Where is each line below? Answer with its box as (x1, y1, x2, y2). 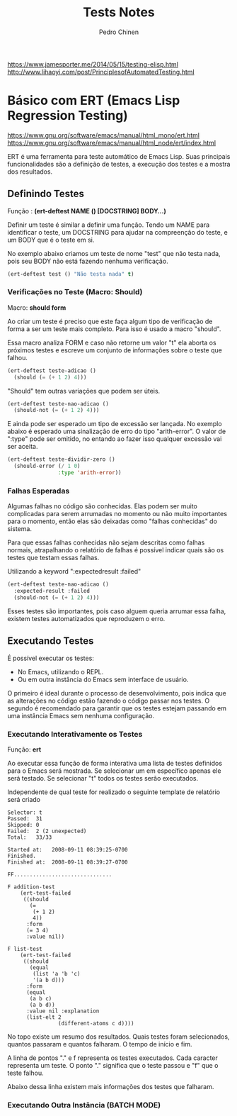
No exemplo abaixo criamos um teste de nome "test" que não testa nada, (7, 249, 221, 257)
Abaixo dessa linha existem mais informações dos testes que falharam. (7, 1083, 214, 1091)
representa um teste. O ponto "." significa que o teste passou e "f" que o (7, 1061, 219, 1070)
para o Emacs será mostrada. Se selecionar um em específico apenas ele (7, 766, 221, 775)
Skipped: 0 (7, 822, 40, 829)
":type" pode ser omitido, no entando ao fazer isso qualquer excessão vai (7, 435, 222, 443)
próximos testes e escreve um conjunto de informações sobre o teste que (7, 345, 223, 355)
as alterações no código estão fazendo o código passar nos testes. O (7, 696, 210, 705)
